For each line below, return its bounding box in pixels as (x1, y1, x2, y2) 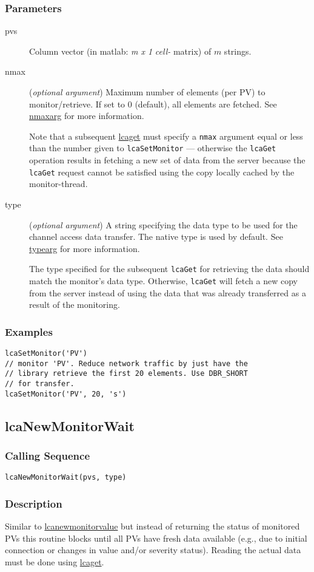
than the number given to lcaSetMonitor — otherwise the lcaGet (29, 141, 276, 154)
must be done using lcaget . (5, 555, 104, 568)
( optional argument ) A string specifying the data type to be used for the (29, 218, 298, 231)
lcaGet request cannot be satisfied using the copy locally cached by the (29, 165, 295, 178)
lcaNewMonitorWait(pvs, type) (5, 473, 127, 482)
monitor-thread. (29, 177, 88, 190)
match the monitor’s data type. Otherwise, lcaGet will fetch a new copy (29, 274, 298, 287)
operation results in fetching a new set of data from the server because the (29, 154, 306, 166)
